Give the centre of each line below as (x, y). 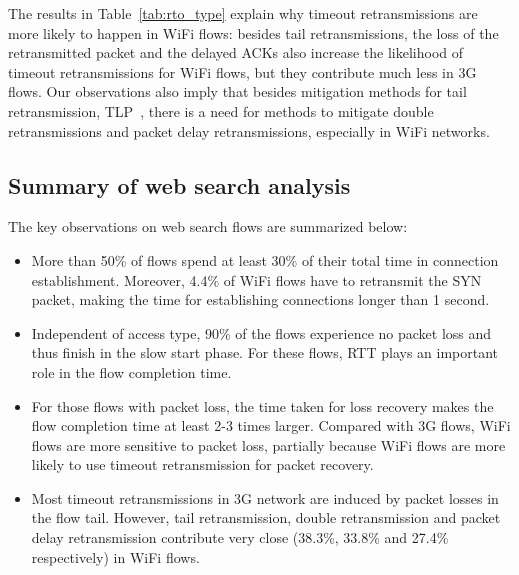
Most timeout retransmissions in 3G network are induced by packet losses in (265, 497)
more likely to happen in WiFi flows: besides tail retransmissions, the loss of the (253, 32)
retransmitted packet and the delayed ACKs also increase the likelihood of (236, 52)
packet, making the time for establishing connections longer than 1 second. (260, 299)
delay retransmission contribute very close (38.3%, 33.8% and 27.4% (240, 537)
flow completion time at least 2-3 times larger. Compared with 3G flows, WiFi (271, 425)
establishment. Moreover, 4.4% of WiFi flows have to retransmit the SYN (256, 279)
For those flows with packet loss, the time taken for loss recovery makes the (262, 405)
